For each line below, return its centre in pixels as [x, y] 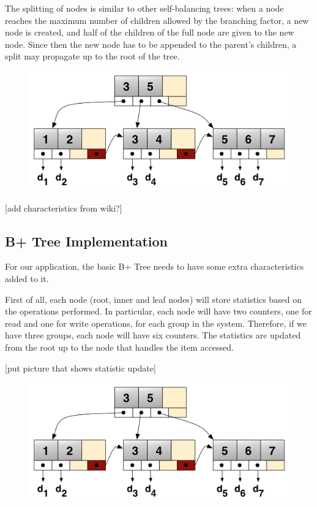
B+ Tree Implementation [87, 241]
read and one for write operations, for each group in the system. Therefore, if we [156, 323]
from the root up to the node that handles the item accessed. [120, 347]
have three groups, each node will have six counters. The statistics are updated [153, 335]
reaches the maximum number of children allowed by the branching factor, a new [157, 20]
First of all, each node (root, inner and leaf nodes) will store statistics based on [154, 299]
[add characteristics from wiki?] [64, 208]
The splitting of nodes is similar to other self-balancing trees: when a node [144, 8]
